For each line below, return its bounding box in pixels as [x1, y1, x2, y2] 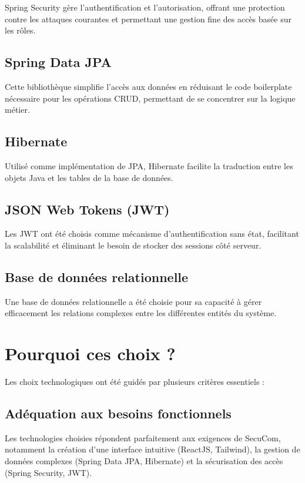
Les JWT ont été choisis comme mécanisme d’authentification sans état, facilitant [5, 227, 299, 240]
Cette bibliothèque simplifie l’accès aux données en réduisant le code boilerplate [5, 80, 292, 92]
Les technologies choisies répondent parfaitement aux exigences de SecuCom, [5, 431, 281, 444]
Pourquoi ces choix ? [5, 341, 176, 365]
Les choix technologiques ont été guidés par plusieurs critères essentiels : [5, 375, 264, 388]
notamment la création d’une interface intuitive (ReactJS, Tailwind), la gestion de [5, 443, 300, 455]
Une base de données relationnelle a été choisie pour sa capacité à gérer [5, 295, 262, 307]
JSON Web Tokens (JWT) [5, 200, 170, 218]
